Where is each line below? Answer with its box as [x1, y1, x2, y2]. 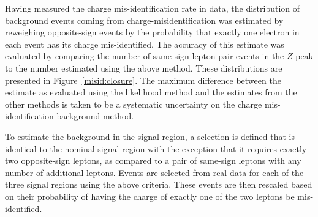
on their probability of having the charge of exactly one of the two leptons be [5, 189, 295, 202]
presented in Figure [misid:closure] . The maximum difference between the [5, 73, 281, 86]
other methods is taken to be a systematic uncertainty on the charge [5, 97, 262, 110]
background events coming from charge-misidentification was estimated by [5, 13, 284, 26]
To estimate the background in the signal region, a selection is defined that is [5, 130, 295, 142]
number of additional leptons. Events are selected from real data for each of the [5, 166, 304, 178]
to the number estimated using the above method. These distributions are [5, 61, 282, 74]
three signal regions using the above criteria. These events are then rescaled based [5, 178, 312, 191]
